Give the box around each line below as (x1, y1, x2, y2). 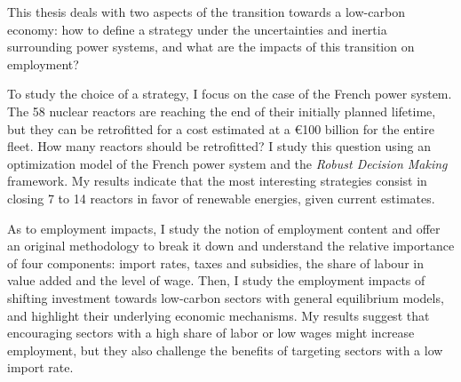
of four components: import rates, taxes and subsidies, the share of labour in (7, 253, 424, 272)
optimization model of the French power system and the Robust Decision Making (7, 154, 448, 172)
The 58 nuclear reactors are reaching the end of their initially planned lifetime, (7, 101, 436, 120)
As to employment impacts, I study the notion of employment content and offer (7, 219, 441, 237)
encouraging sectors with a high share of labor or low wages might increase (7, 323, 415, 342)
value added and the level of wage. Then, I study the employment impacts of (7, 271, 425, 290)
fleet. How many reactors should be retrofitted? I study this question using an (7, 137, 432, 155)
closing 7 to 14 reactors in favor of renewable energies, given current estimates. (7, 188, 435, 207)
